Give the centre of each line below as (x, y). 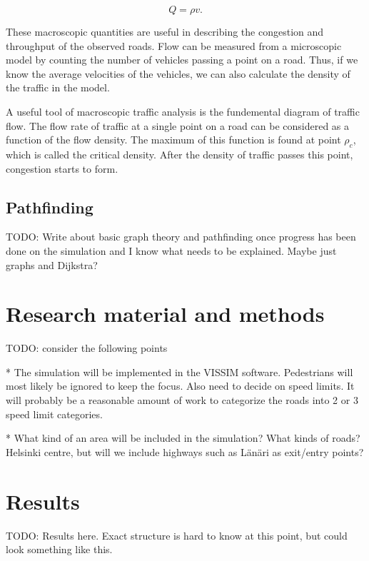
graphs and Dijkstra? (52, 264)
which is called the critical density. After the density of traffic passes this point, (180, 154)
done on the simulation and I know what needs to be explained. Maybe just (171, 250)
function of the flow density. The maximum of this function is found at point (173, 140)
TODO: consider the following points (87, 348)
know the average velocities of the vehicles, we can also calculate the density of (178, 73)
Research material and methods (165, 314)
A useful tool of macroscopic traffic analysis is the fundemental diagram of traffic (183, 111)
